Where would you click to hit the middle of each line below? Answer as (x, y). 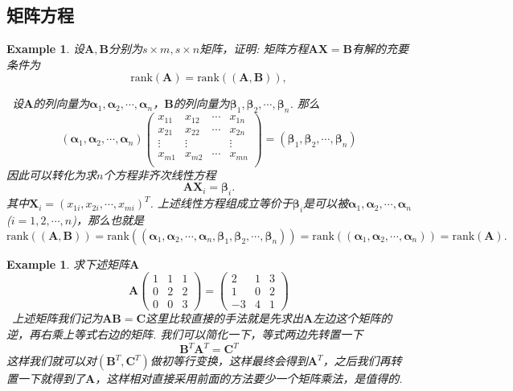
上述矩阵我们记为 (57, 318)
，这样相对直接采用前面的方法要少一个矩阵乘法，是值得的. (249, 378)
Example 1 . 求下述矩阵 (68, 263)
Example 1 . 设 (46, 49)
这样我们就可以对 (51, 360)
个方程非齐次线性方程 (160, 174)
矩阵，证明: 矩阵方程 (254, 49)
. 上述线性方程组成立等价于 (221, 203)
